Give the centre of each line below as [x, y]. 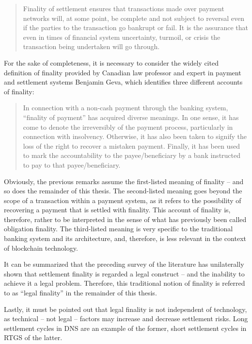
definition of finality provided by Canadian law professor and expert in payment [123, 72]
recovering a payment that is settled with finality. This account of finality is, [117, 210]
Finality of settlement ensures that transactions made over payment [124, 8]
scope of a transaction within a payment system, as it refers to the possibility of [123, 200]
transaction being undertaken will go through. [91, 46]
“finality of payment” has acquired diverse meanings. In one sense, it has [131, 117]
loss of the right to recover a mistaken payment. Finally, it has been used [131, 146]
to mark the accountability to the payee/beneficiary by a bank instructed [132, 155]
